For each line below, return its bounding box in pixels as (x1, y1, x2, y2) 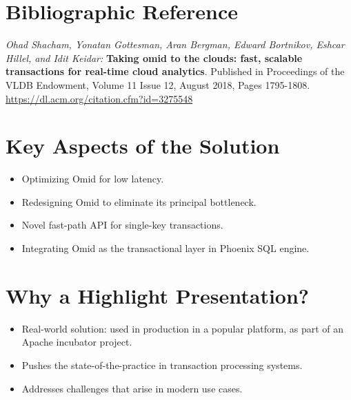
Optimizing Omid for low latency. (21, 171, 164, 186)
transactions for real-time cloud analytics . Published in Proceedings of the (6, 64, 345, 78)
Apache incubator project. (21, 335, 132, 349)
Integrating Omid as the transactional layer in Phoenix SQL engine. (21, 241, 310, 255)
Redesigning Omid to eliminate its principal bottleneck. (21, 194, 257, 209)
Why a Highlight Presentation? (6, 281, 310, 309)
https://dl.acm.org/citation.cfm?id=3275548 (6, 91, 193, 105)
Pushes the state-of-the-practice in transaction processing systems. (21, 357, 303, 372)
